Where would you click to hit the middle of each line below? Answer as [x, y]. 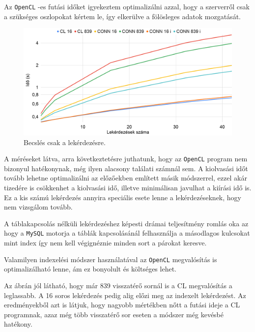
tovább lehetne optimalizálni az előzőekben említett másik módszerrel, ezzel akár [126, 178]
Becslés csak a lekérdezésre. [65, 142]
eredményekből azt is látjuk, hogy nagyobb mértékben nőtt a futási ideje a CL [122, 305]
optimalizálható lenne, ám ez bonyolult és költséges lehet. [90, 269]
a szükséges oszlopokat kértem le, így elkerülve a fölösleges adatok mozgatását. [122, 16]
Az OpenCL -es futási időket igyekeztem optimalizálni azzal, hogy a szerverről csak [127, 6]
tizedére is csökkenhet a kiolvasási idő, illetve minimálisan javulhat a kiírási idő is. [128, 188]
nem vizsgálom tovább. [38, 207]
